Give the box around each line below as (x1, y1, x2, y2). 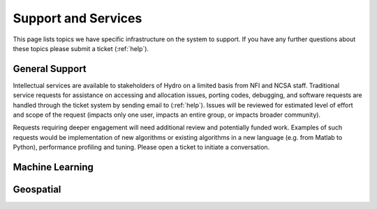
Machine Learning (13, 161, 94, 173)
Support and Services (13, 10, 142, 26)
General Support (13, 63, 87, 75)
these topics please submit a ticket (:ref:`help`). (13, 44, 149, 52)
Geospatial (13, 184, 61, 196)
